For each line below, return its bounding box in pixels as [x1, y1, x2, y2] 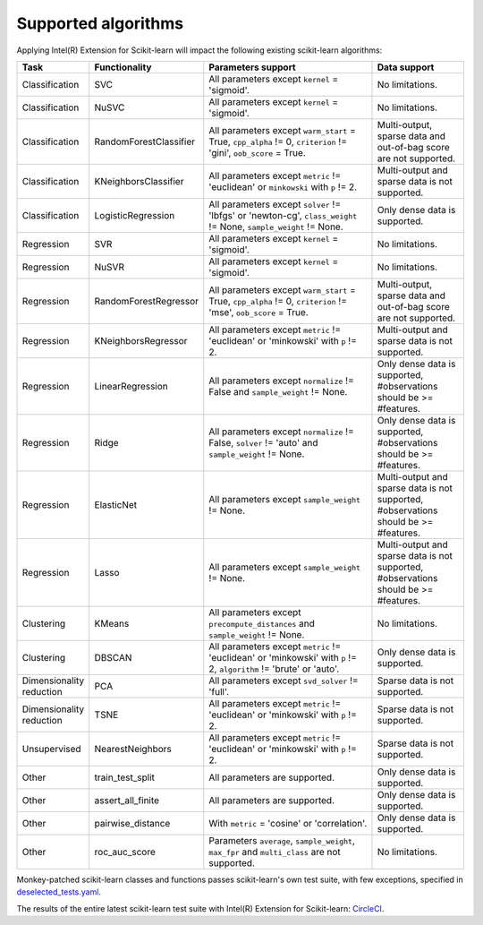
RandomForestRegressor [94, 295, 199, 307]
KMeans [94, 617, 130, 630]
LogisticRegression [94, 209, 175, 221]
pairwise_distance [94, 817, 171, 829]
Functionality [94, 61, 152, 73]
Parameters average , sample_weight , [208, 834, 355, 846]
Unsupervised [21, 742, 81, 755]
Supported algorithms [16, 13, 183, 33]
